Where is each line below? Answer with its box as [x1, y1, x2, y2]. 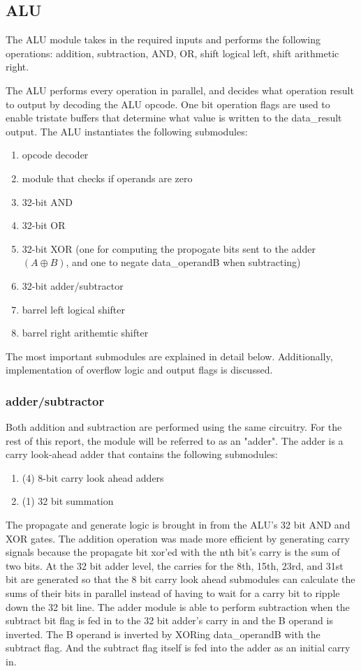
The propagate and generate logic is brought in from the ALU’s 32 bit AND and [6, 517, 351, 532]
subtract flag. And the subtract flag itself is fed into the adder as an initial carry [6, 640, 351, 655]
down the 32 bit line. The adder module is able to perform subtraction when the [6, 599, 350, 614]
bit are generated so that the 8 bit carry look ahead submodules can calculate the [6, 572, 355, 587]
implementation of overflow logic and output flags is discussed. [6, 362, 273, 377]
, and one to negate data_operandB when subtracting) [66, 255, 301, 270]
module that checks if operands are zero [22, 170, 193, 185]
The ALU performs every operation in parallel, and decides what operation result [6, 82, 354, 97]
